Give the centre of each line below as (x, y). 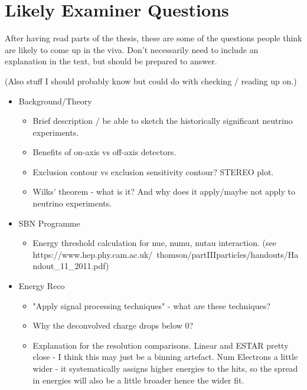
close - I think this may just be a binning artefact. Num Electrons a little (165, 357)
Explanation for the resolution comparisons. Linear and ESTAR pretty (161, 345)
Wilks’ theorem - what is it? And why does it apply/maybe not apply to (164, 191)
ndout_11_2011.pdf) (71, 266)
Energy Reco (42, 286)
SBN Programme (49, 223)
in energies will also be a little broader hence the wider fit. (138, 380)
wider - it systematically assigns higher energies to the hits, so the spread (165, 368)
